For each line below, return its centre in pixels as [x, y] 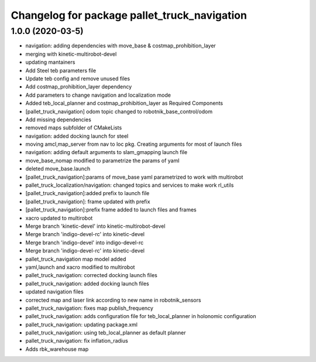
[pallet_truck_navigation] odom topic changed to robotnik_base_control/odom [119, 111]
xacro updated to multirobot [59, 218]
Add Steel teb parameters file [61, 70]
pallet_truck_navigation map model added [76, 259]
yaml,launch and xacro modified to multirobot [80, 267]
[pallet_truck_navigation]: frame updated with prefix [88, 202]
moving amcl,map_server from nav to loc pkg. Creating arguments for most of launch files [134, 144]
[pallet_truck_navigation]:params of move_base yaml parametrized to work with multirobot [134, 177]
